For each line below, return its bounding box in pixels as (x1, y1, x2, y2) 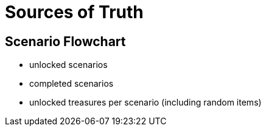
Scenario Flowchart (5, 33, 126, 49)
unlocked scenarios (29, 59, 108, 70)
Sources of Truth (5, 2, 144, 22)
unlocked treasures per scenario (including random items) (29, 97, 262, 108)
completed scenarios (29, 78, 114, 89)
